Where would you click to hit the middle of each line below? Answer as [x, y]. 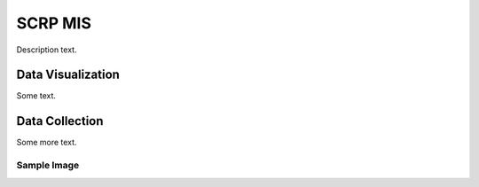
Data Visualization [68, 75]
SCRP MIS [54, 23]
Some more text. [47, 143]
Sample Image [48, 166]
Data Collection [60, 121]
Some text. [36, 96]
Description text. [47, 50]
